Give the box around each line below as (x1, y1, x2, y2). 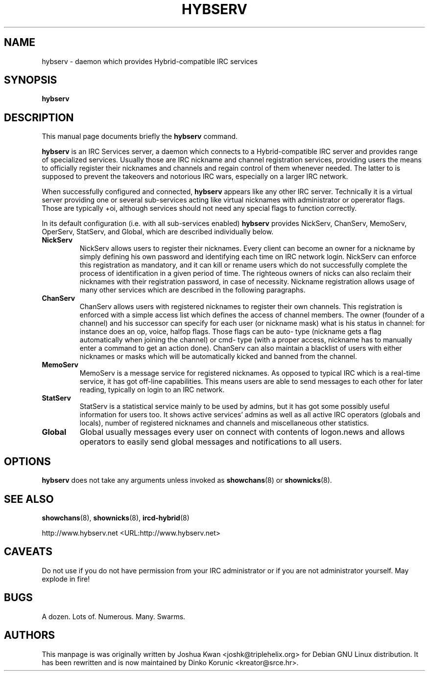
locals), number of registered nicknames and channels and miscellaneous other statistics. (79, 419, 369, 427)
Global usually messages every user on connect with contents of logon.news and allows (79, 427, 405, 437)
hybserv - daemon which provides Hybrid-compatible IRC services (42, 57, 258, 66)
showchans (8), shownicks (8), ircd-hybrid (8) (42, 513, 190, 522)
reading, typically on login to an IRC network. (79, 385, 225, 394)
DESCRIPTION (4, 111, 74, 124)
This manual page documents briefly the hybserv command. (42, 132, 238, 141)
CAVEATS (4, 545, 52, 558)
